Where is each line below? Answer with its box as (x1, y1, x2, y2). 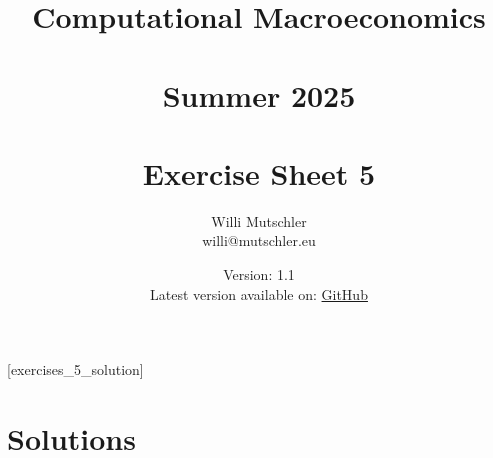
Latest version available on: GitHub (150, 283, 368, 304)
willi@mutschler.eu (202, 230, 316, 251)
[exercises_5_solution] (7, 359, 144, 380)
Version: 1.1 (223, 264, 295, 285)
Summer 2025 (162, 74, 356, 115)
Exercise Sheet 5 (142, 152, 376, 193)
